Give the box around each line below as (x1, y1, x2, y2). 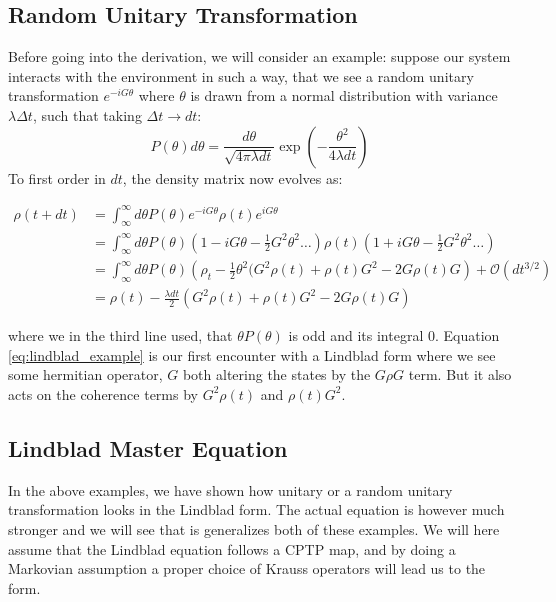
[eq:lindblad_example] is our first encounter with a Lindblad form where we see (8, 344, 496, 365)
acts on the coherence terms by (8, 383, 198, 404)
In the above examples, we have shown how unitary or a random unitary (8, 479, 453, 500)
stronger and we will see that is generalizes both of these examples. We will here (8, 518, 500, 539)
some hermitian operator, (8, 364, 163, 385)
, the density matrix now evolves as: (122, 167, 343, 188)
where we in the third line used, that (8, 325, 233, 346)
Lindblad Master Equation (8, 432, 288, 463)
